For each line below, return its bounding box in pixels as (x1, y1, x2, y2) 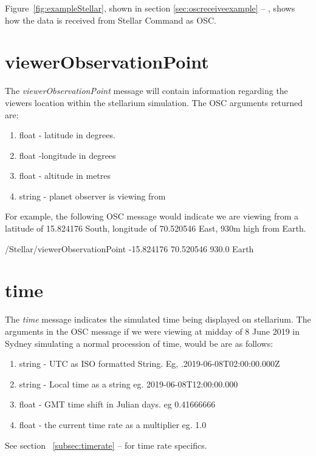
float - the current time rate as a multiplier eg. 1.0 (19, 418, 207, 431)
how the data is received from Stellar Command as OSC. (5, 13, 216, 26)
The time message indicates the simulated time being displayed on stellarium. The (5, 313, 311, 326)
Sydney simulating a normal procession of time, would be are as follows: (5, 337, 273, 349)
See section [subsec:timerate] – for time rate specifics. (5, 438, 207, 451)
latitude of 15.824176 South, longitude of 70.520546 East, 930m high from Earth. (5, 222, 306, 235)
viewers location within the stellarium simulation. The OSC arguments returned (5, 96, 303, 109)
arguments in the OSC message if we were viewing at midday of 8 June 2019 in (5, 324, 300, 337)
